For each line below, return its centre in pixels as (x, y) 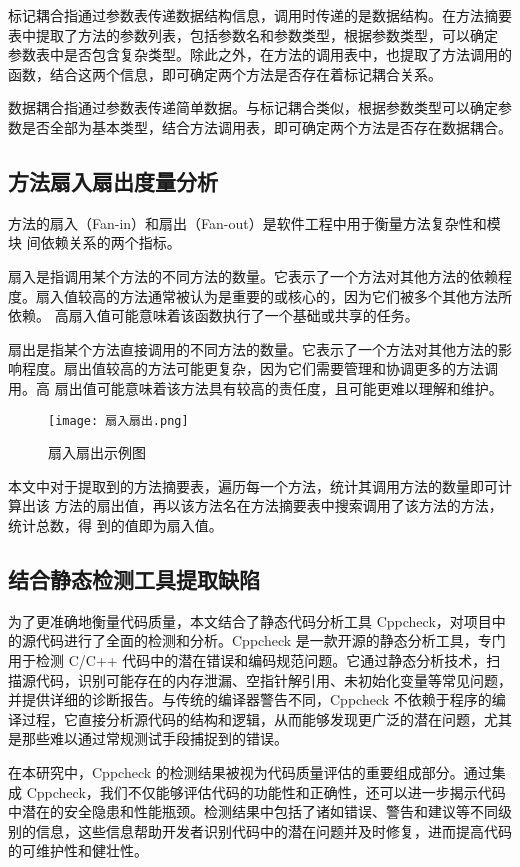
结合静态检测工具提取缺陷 (134, 578)
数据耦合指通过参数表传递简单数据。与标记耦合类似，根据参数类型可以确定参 (260, 107)
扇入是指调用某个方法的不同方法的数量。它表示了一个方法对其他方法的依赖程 (260, 275)
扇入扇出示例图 (97, 452)
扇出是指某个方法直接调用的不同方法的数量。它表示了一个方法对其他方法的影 (260, 348)
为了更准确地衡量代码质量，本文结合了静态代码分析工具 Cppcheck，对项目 (250, 620)
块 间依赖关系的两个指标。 (94, 242)
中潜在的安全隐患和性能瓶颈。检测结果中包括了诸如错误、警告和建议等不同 (253, 811)
